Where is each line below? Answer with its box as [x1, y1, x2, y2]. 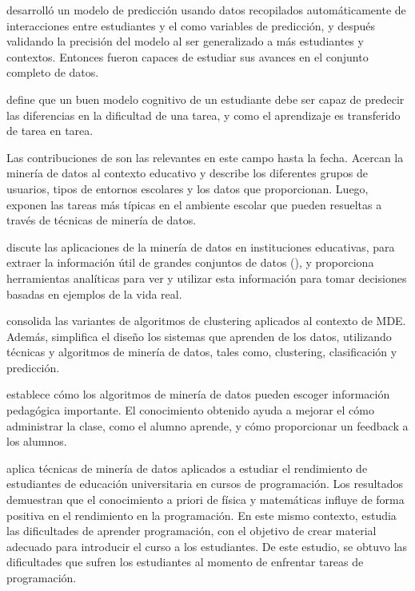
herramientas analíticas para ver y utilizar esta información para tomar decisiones [6, 269, 407, 286]
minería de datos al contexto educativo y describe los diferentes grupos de [6, 165, 369, 181]
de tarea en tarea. [6, 122, 94, 139]
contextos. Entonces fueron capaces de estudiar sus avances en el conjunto [6, 48, 369, 65]
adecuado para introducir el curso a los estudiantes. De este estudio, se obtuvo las [6, 537, 408, 554]
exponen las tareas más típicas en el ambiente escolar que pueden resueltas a [6, 196, 382, 212]
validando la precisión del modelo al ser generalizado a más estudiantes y [6, 33, 364, 50]
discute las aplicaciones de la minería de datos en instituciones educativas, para [6, 238, 395, 255]
